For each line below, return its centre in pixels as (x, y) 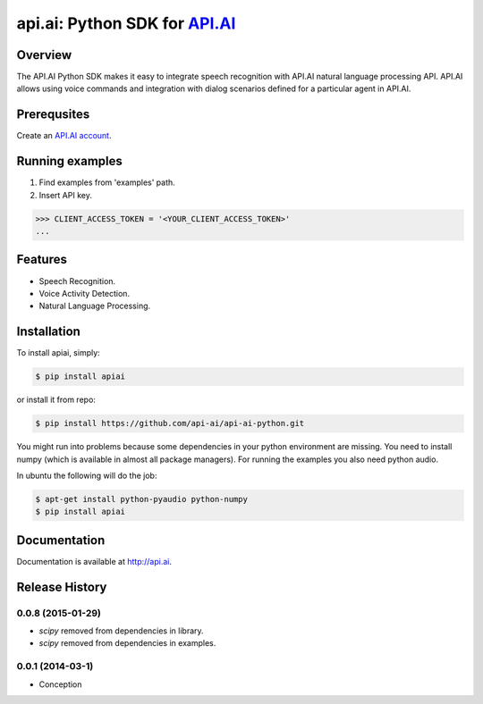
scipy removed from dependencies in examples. (127, 643)
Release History (62, 587)
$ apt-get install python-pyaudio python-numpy (141, 499)
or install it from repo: (56, 400)
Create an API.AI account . (64, 136)
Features (42, 260)
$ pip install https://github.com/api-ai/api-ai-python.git (170, 423)
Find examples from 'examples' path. (107, 182)
